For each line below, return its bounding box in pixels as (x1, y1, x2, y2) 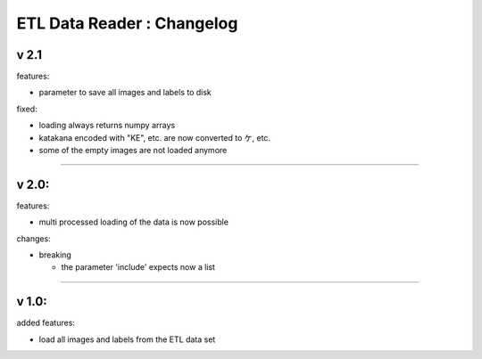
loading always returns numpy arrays (38, 120, 176, 131)
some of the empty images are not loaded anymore (38, 145, 228, 156)
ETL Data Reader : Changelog (16, 13, 238, 33)
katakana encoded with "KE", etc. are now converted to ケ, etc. (38, 132, 271, 143)
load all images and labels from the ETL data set (38, 334, 216, 345)
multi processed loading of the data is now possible (38, 216, 229, 227)
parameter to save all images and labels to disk (38, 87, 212, 98)
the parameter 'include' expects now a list (61, 262, 216, 273)
